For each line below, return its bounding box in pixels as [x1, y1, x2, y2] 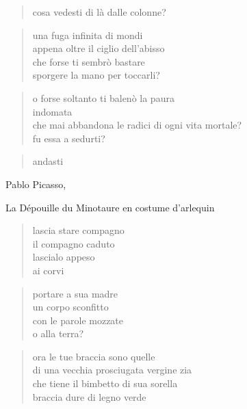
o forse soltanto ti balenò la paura [32, 90, 174, 105]
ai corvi [32, 263, 64, 277]
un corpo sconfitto [32, 300, 109, 314]
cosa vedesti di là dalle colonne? [32, 5, 166, 18]
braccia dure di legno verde [32, 389, 146, 404]
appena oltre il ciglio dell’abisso [32, 41, 165, 55]
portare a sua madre [32, 286, 118, 300]
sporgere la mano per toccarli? [32, 68, 160, 82]
